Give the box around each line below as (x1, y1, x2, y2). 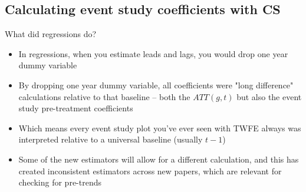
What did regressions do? (5, 28, 97, 40)
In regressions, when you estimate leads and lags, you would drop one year (18, 47, 288, 59)
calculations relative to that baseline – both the (18, 90, 190, 102)
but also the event (236, 90, 302, 102)
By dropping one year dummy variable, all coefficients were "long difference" (18, 78, 294, 91)
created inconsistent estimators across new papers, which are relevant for (18, 164, 282, 177)
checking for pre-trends (18, 176, 101, 188)
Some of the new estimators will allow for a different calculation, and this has (18, 153, 299, 165)
